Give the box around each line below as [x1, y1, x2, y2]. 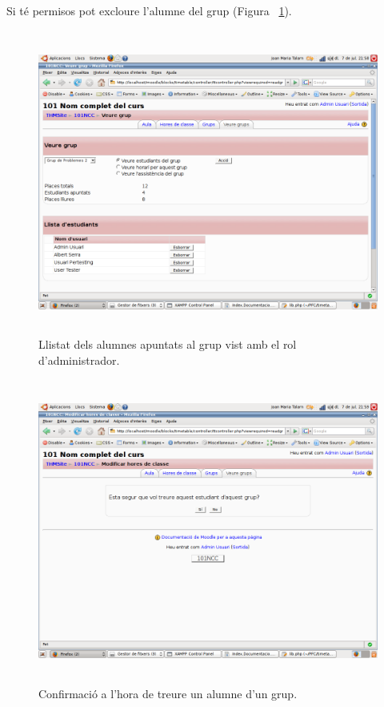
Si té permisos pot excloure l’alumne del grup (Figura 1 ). [6, 2, 292, 18]
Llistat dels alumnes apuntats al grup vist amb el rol [38, 336, 297, 353]
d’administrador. [38, 351, 120, 368]
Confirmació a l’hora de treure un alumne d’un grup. [38, 685, 298, 701]
